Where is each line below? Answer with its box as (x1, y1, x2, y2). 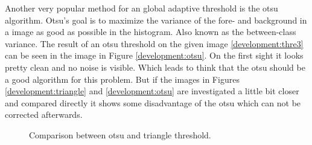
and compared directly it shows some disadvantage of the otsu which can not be (5, 96, 301, 109)
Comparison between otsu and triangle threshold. (29, 128, 211, 141)
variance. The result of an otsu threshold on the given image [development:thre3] (5, 37, 304, 50)
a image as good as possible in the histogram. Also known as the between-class (5, 25, 296, 38)
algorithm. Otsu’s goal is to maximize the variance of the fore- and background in (5, 13, 307, 26)
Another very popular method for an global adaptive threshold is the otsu (5, 2, 278, 14)
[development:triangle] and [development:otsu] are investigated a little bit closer (5, 85, 299, 97)
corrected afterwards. (5, 108, 83, 121)
